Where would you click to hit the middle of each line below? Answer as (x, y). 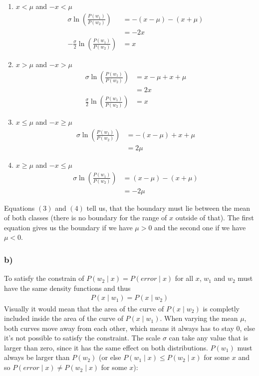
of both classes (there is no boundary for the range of (86, 218)
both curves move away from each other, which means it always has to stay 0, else (129, 328)
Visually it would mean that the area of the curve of (84, 308)
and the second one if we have (200, 227)
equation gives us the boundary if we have (68, 227)
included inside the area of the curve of (64, 318)
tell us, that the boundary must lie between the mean (168, 208)
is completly (221, 308)
